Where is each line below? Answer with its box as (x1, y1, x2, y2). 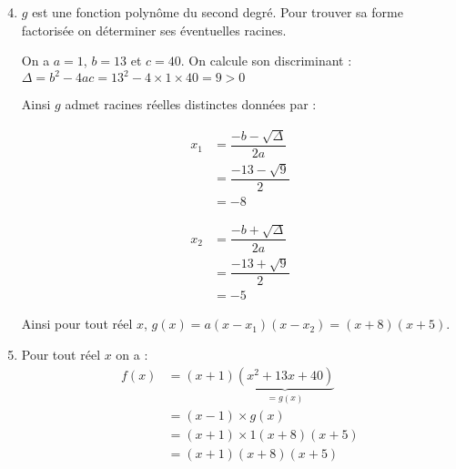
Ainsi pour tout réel (21, 314, 133, 333)
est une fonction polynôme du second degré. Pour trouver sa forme (32, 3, 403, 21)
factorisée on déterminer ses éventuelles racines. (21, 20, 287, 39)
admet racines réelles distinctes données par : (65, 95, 317, 114)
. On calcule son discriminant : (180, 51, 352, 70)
